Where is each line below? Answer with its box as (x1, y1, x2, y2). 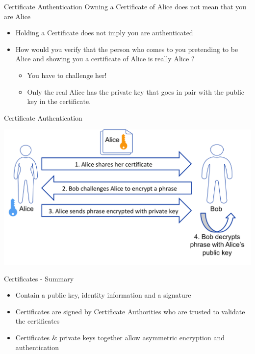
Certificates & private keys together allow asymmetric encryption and (15, 332, 225, 342)
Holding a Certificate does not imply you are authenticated (15, 27, 193, 38)
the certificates (15, 316, 60, 326)
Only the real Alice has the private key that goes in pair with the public (27, 86, 245, 97)
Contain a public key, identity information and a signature (15, 290, 191, 300)
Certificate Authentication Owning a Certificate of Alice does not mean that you (4, 1, 247, 11)
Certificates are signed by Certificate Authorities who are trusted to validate (15, 306, 245, 316)
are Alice (4, 11, 31, 21)
